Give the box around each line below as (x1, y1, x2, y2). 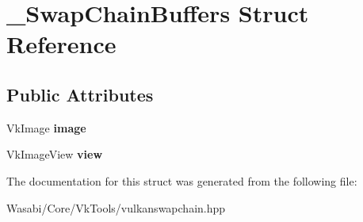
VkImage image (6, 119, 86, 136)
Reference (6, 28, 117, 60)
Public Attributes (6, 82, 154, 106)
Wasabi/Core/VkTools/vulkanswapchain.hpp (6, 199, 226, 216)
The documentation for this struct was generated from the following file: (6, 172, 357, 189)
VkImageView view (6, 146, 103, 163)
